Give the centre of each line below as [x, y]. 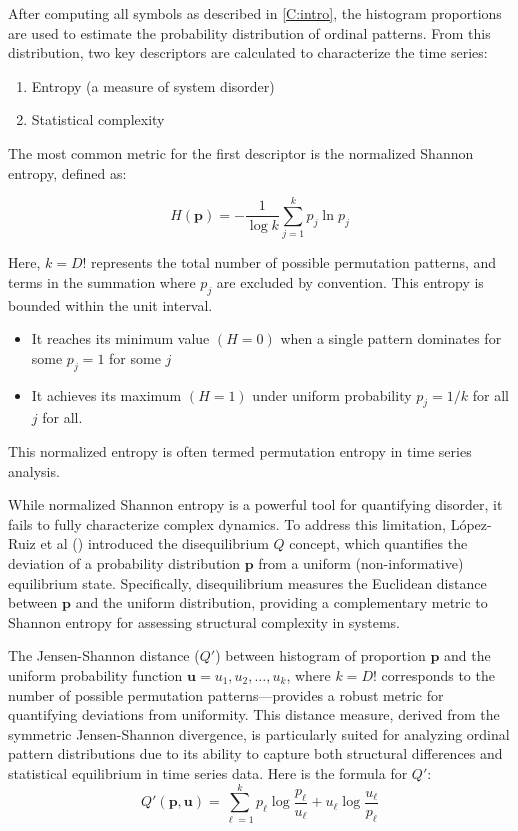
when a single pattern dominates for [391, 338]
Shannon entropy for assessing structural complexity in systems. [204, 621]
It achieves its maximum [106, 394]
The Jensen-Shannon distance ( [104, 655]
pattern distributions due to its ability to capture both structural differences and [255, 753]
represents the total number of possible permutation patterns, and [294, 262]
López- [471, 523]
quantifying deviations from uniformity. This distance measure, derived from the [254, 714]
